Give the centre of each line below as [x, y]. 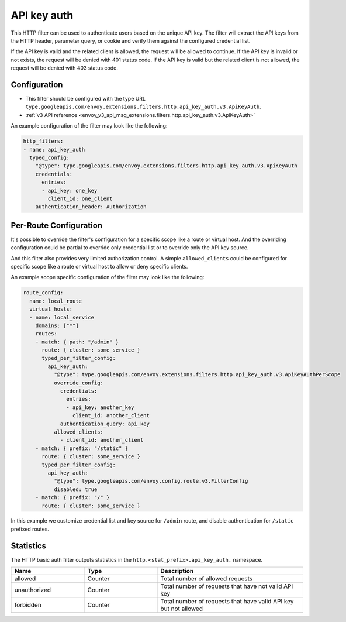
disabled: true [75, 489]
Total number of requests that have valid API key [227, 602]
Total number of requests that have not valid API [227, 586]
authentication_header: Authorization [91, 207]
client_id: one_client [80, 198]
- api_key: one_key [70, 190]
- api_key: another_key [100, 407]
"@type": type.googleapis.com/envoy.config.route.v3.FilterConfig [151, 481]
